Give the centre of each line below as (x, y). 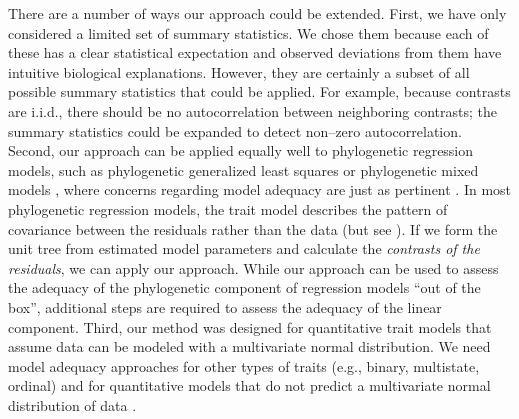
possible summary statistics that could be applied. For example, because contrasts (259, 91)
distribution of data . (72, 404)
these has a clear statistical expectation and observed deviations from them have (255, 52)
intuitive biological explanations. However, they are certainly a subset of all (239, 71)
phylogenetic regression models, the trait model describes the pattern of (228, 208)
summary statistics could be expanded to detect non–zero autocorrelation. (235, 130)
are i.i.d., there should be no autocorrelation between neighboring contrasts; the (252, 110)
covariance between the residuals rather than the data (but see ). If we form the (253, 228)
